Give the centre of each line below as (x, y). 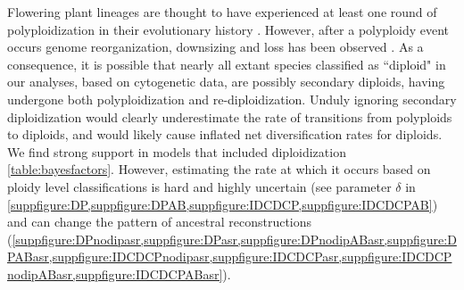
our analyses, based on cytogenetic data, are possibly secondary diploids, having (226, 82)
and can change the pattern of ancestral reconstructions (160, 222)
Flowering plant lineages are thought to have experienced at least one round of (222, 12)
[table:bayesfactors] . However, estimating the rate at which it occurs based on (219, 169)
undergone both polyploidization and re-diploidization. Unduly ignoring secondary (232, 99)
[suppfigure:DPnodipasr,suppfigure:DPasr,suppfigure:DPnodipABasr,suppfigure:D (234, 239)
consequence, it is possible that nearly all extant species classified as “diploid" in (227, 64)
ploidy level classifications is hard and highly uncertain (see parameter (199, 186)
